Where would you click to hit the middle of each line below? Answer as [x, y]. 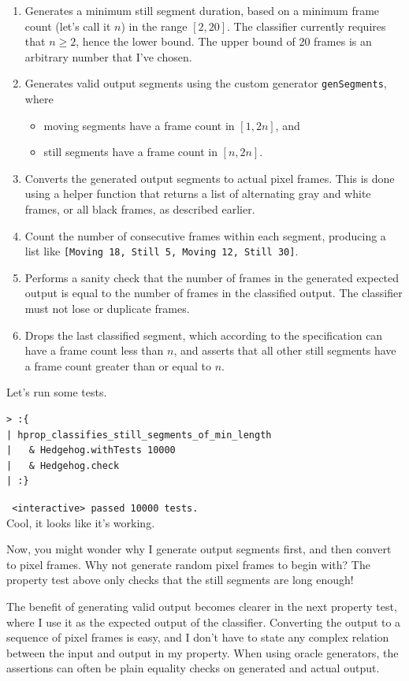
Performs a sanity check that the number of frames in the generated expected [212, 277]
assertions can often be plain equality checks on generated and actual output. [193, 668]
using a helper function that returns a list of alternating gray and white [198, 194]
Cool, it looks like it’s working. [81, 522]
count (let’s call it [68, 26]
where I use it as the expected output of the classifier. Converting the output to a [204, 621]
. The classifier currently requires [307, 26]
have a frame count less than [94, 350]
